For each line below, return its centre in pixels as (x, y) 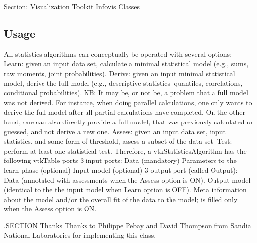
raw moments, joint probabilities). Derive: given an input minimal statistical (120, 73)
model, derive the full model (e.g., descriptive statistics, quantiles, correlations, (123, 83)
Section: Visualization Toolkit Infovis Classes (72, 6)
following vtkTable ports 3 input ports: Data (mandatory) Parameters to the (120, 160)
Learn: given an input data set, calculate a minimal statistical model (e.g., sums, (126, 63)
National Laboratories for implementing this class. (80, 235)
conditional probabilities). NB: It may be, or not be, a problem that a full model (126, 93)
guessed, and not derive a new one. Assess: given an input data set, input (115, 131)
